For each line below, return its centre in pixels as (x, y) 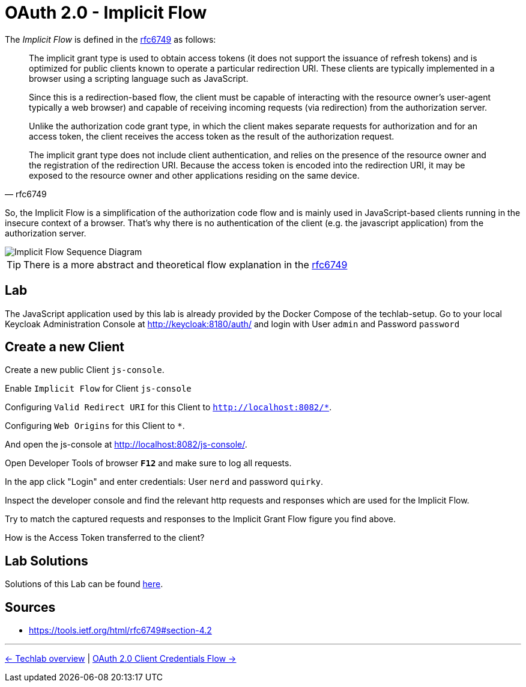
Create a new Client (65, 347)
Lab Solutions (47, 561)
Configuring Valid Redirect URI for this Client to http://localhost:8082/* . (168, 407)
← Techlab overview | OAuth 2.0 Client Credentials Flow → (121, 659)
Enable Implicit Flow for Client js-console (98, 389)
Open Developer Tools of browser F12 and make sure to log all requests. (148, 463)
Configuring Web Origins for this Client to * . (95, 426)
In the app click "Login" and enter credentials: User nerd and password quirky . (164, 482)
